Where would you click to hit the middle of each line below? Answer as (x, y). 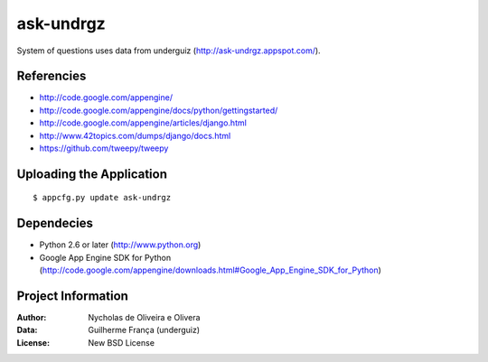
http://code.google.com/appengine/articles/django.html (143, 123)
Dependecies (55, 223)
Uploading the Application (92, 174)
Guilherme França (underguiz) (144, 330)
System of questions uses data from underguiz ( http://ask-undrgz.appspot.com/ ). (169, 51)
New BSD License (122, 342)
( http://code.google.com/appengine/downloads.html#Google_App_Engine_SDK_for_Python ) (210, 270)
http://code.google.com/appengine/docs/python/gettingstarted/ (159, 110)
